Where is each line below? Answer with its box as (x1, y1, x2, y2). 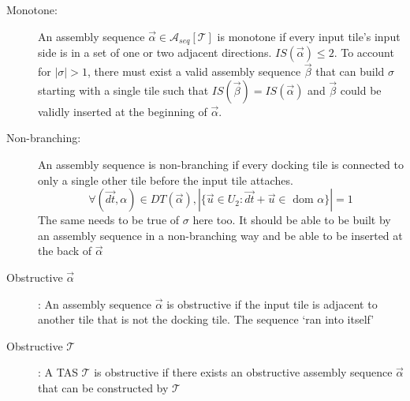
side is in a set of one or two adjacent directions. (38, 44, 272, 61)
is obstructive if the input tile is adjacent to (166, 295, 378, 312)
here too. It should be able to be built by (192, 212, 391, 228)
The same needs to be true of (38, 212, 180, 228)
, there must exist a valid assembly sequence (87, 63, 301, 80)
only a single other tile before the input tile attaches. (38, 171, 293, 188)
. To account (334, 44, 394, 61)
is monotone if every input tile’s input (217, 28, 401, 44)
